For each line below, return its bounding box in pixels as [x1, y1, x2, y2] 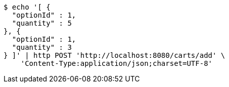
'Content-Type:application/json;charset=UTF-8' [20, 59, 213, 67]
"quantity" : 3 [12, 43, 72, 51]
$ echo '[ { [4, 3, 51, 11]
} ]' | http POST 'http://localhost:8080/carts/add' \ [4, 51, 225, 59]
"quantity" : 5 [12, 19, 72, 27]
